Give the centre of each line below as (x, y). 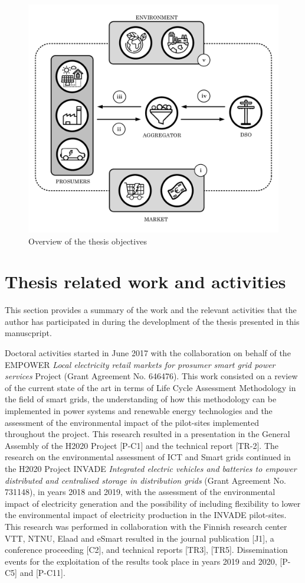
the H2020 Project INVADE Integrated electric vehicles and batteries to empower (151, 468)
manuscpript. (28, 333)
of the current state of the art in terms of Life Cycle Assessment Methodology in (150, 387)
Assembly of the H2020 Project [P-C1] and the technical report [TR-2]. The (142, 445)
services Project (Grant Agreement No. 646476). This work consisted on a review (151, 376)
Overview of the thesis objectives (88, 241)
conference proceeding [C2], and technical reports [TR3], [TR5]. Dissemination (146, 550)
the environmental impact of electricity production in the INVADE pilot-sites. (146, 515)
